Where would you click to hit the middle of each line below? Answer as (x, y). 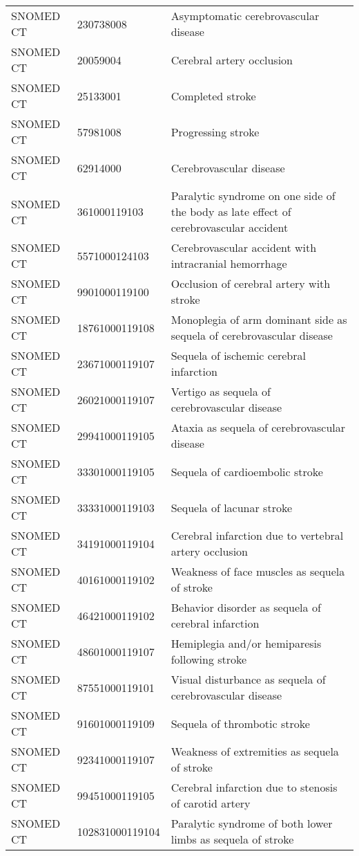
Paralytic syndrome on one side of (253, 195)
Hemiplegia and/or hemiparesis (246, 643)
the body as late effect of (231, 211)
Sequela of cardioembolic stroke (247, 471)
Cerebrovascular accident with (244, 247)
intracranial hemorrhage (229, 263)
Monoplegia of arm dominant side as (259, 319)
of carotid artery (211, 803)
